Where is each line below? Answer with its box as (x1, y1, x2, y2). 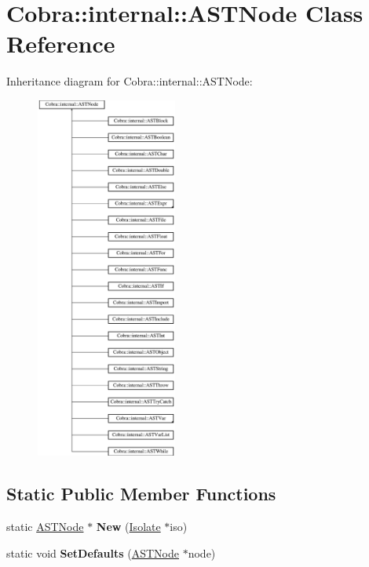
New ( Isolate (96, 518, 161, 535)
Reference (6, 27, 115, 60)
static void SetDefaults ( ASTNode (6, 544, 180, 561)
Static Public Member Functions (6, 482, 276, 506)
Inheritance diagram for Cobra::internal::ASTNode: (6, 73, 253, 89)
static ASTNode (6, 518, 84, 535)
